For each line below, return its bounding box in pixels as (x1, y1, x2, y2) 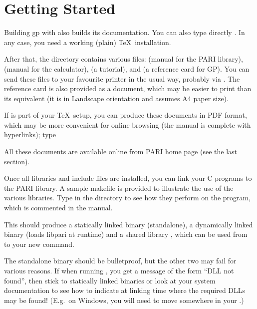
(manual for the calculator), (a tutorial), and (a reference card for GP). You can (4, 63, 250, 74)
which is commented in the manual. (4, 202, 113, 213)
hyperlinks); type (4, 129, 56, 140)
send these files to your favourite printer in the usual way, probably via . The (4, 73, 240, 84)
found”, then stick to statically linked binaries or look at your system (4, 275, 216, 285)
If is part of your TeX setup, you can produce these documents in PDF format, (4, 110, 247, 120)
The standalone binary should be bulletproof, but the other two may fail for (4, 255, 237, 266)
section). (4, 156, 30, 166)
